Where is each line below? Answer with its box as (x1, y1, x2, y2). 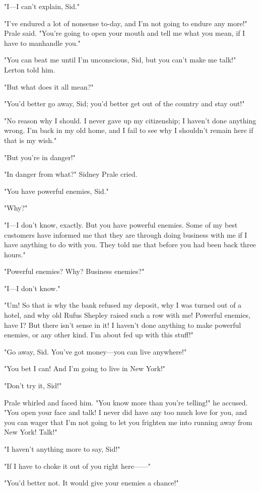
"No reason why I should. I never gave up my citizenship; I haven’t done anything (4, 115, 256, 125)
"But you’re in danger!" (4, 152, 76, 162)
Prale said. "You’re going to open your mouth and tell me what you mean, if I (4, 28, 245, 38)
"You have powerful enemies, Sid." (4, 185, 109, 196)
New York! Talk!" (4, 427, 57, 437)
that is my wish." (4, 134, 57, 145)
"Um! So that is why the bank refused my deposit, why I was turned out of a (4, 300, 242, 310)
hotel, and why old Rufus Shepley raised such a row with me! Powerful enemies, (4, 310, 250, 320)
